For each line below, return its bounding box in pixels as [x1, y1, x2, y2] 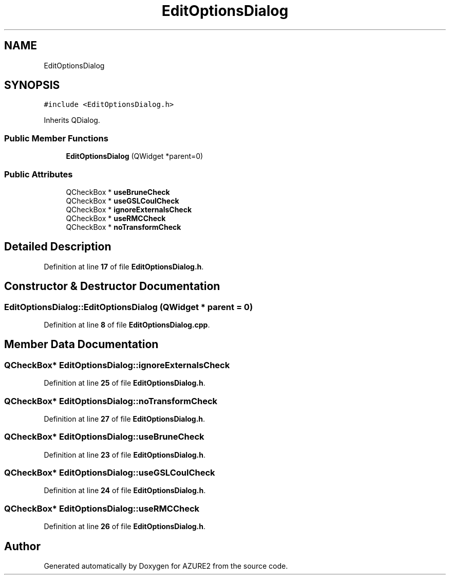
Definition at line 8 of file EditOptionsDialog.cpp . [44, 320, 210, 329]
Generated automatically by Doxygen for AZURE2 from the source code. [44, 562, 288, 571]
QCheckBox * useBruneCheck [66, 187, 170, 196]
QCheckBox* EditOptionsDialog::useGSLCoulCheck [4, 467, 215, 478]
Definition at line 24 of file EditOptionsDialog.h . [44, 486, 206, 495]
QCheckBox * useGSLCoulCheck [66, 196, 179, 205]
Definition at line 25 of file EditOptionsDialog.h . [44, 378, 205, 388]
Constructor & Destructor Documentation [4, 280, 220, 293]
